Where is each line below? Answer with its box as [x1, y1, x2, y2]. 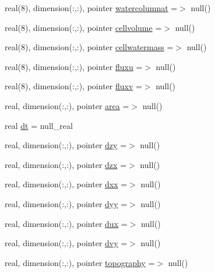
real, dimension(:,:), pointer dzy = [5, 139, 127, 151]
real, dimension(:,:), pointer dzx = [5, 158, 127, 170]
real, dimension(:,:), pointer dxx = [5, 178, 128, 190]
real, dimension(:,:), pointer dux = [5, 217, 128, 229]
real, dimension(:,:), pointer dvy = [5, 237, 128, 249]
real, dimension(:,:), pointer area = [5, 99, 129, 111]
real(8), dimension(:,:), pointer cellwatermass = [5, 41, 174, 53]
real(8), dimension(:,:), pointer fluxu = [5, 60, 143, 72]
